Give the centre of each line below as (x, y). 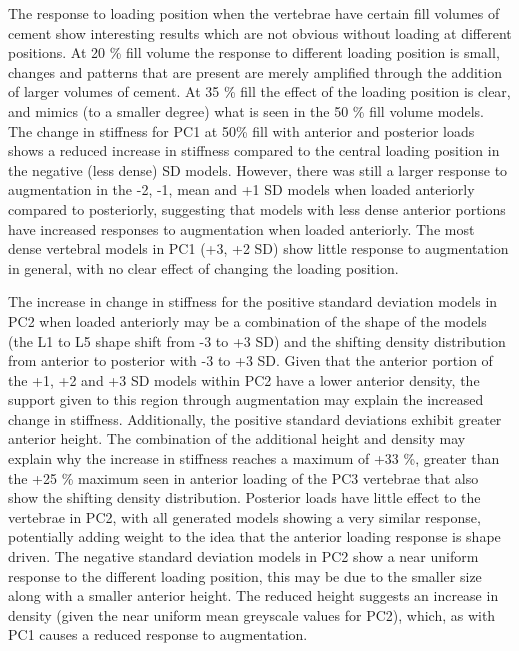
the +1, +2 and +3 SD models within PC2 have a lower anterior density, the (244, 379)
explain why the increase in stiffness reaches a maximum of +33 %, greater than (254, 458)
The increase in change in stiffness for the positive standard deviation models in (253, 301)
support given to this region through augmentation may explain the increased (246, 399)
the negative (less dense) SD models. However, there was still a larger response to (258, 169)
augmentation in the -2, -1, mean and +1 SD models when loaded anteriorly (241, 189)
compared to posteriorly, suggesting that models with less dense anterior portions (257, 208)
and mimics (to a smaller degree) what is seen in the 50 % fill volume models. (246, 110)
